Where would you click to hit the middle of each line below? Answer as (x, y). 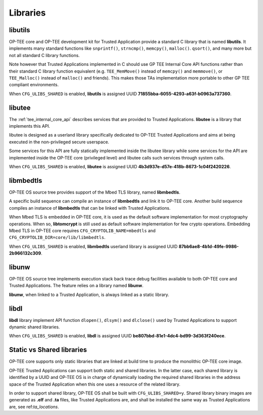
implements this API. (30, 126)
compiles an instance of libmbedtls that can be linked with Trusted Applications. (90, 208)
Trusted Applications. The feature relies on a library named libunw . (76, 286)
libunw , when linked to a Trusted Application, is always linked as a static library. (89, 295)
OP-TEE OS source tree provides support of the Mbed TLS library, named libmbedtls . (94, 192)
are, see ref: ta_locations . (34, 407)
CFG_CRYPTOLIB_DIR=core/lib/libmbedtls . (57, 237)
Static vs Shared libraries (48, 350)
